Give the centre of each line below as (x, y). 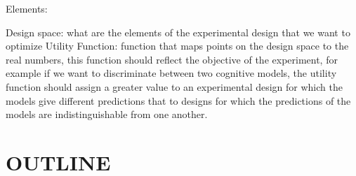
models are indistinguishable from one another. (107, 114)
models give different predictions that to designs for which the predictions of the (178, 100)
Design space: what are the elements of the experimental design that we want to (178, 32)
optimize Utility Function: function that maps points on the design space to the (177, 46)
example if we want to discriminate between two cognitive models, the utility (171, 73)
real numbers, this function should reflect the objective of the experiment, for (172, 59)
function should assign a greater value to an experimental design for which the (174, 86)
